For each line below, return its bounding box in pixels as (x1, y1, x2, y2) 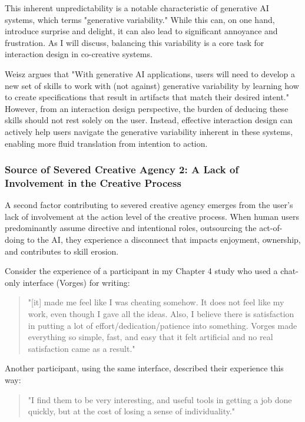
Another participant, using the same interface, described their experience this (5, 362, 284, 374)
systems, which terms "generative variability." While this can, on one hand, (5, 13, 275, 25)
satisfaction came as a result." (28, 342, 135, 354)
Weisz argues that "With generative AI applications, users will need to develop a (5, 67, 295, 80)
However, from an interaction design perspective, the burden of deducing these (5, 102, 289, 114)
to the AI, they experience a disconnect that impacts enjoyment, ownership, (27, 233, 301, 246)
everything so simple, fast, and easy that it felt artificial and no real (28, 331, 273, 343)
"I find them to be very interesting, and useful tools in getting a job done (28, 393, 292, 405)
